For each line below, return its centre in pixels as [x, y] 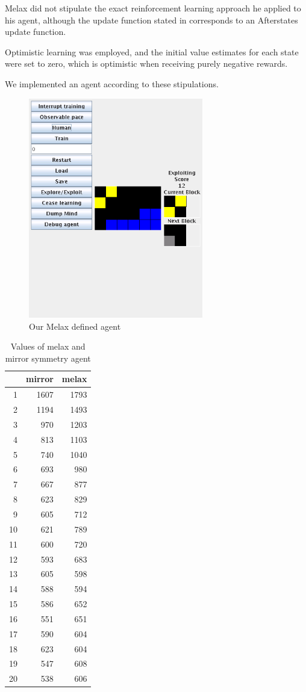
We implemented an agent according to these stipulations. [112, 83]
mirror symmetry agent [48, 358]
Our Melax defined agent [75, 326]
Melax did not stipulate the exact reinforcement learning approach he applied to [153, 8]
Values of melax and [48, 346]
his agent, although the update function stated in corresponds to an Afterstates [151, 20]
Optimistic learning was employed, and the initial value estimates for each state [152, 51]
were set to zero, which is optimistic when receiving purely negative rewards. [146, 63]
